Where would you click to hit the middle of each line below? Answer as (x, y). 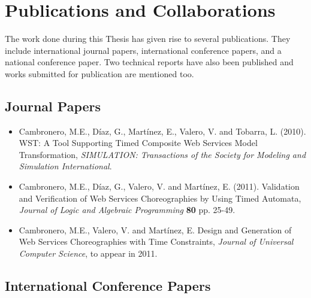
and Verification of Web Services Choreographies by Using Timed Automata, (160, 198)
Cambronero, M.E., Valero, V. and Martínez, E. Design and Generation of (155, 229)
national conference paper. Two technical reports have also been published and (149, 62)
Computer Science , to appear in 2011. (88, 253)
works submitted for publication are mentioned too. (99, 73)
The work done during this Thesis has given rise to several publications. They (148, 39)
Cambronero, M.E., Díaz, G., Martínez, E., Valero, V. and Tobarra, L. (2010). (162, 131)
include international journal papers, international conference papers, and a (143, 50)
